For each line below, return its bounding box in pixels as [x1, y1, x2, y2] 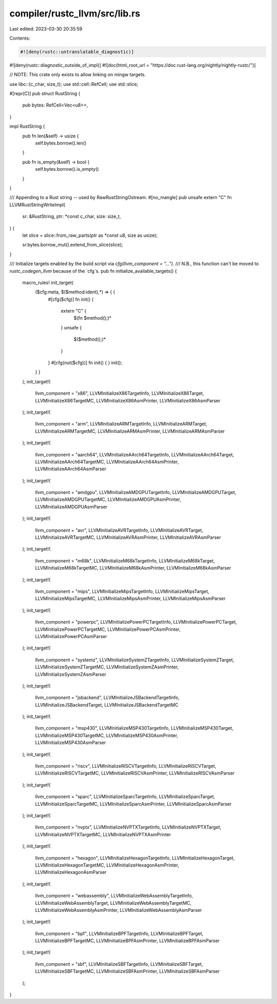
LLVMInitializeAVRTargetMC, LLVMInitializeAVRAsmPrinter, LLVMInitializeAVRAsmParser [35, 534, 222, 540]
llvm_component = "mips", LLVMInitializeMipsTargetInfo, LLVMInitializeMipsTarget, [35, 588, 210, 594]
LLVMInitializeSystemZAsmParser [35, 671, 107, 677]
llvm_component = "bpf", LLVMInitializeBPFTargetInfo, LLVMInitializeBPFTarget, [35, 930, 204, 937]
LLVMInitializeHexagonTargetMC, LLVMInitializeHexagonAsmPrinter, [35, 862, 180, 868]
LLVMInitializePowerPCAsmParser [35, 633, 107, 639]
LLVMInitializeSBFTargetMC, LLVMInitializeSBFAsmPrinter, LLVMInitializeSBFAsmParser [35, 968, 220, 975]
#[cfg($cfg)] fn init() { [48, 296, 94, 302]
